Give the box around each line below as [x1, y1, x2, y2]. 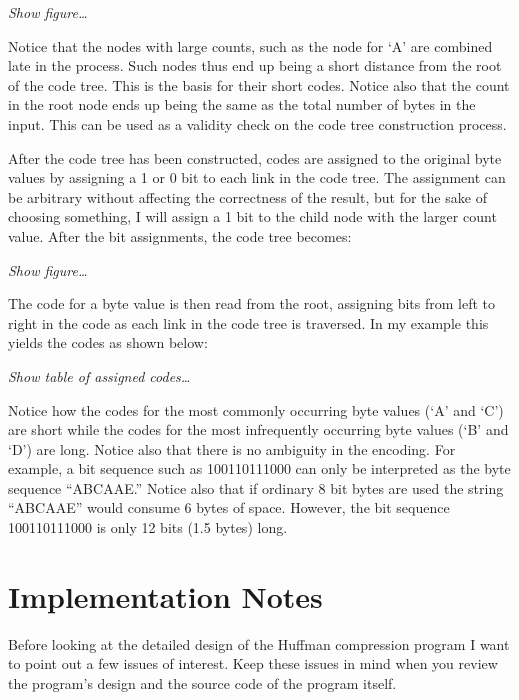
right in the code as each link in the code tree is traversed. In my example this [8, 312, 489, 333]
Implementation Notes [8, 575, 323, 616]
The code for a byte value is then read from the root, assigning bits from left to [8, 293, 495, 314]
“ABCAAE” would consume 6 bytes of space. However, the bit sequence [8, 497, 450, 518]
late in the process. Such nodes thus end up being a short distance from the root [8, 55, 502, 76]
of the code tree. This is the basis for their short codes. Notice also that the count [8, 74, 510, 95]
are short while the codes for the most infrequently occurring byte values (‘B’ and [8, 419, 509, 440]
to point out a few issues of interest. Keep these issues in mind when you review [8, 653, 498, 674]
